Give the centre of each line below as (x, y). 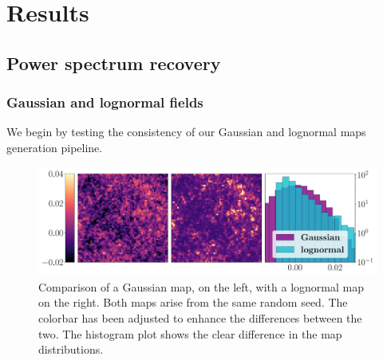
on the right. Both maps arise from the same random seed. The (193, 302)
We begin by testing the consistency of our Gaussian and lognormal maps (186, 132)
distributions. (71, 349)
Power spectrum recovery (114, 63)
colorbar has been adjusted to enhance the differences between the (200, 317)
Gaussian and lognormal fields (105, 102)
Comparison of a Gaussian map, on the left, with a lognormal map (201, 286)
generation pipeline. (55, 147)
